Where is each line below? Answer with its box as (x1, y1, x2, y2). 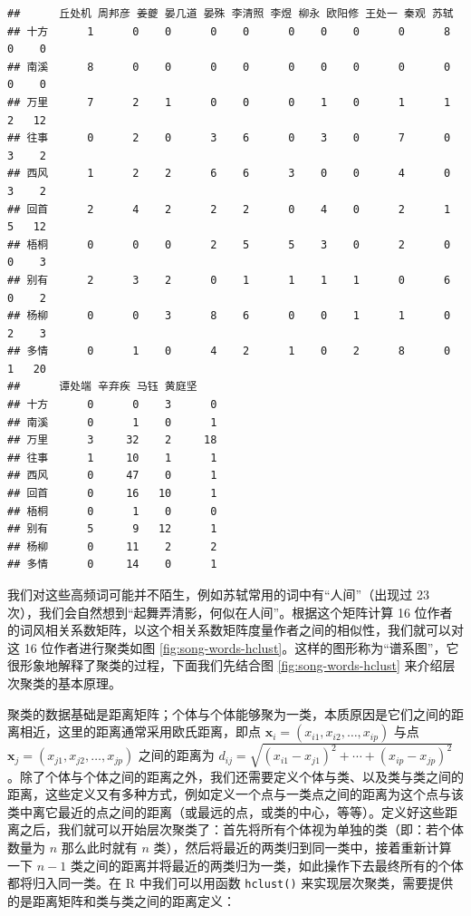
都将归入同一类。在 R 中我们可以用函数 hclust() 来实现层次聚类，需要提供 (7, 873, 454, 892)
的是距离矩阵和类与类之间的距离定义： (7, 891, 235, 910)
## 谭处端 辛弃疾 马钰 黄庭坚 (7, 380, 197, 394)
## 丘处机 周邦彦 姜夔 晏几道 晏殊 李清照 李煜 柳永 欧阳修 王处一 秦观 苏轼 (7, 7, 454, 20)
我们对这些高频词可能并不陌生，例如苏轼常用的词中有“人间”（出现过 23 (7, 585, 429, 603)
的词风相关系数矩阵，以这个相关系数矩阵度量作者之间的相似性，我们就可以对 (7, 620, 464, 639)
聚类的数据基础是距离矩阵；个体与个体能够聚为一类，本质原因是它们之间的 (7, 704, 451, 723)
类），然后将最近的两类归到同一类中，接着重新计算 (153, 838, 452, 857)
